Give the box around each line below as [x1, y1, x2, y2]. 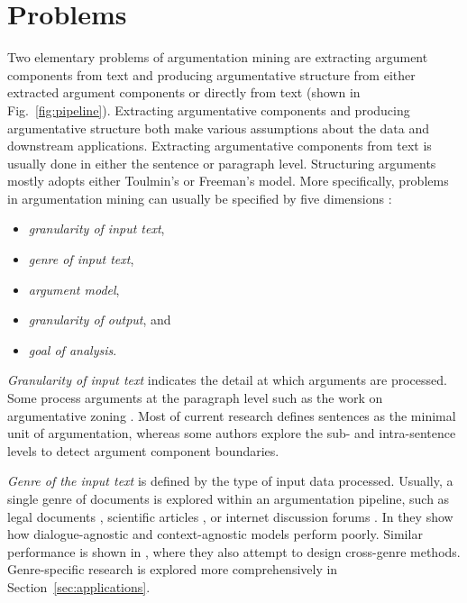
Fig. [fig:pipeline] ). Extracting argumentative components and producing [7, 100, 410, 119]
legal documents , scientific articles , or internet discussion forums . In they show [7, 507, 453, 525]
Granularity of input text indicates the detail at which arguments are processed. [7, 370, 447, 389]
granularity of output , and [28, 310, 171, 329]
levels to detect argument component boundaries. [7, 441, 279, 460]
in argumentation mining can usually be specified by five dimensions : [7, 188, 392, 207]
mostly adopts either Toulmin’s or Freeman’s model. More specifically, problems [7, 171, 449, 190]
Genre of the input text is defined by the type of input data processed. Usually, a [7, 471, 453, 490]
